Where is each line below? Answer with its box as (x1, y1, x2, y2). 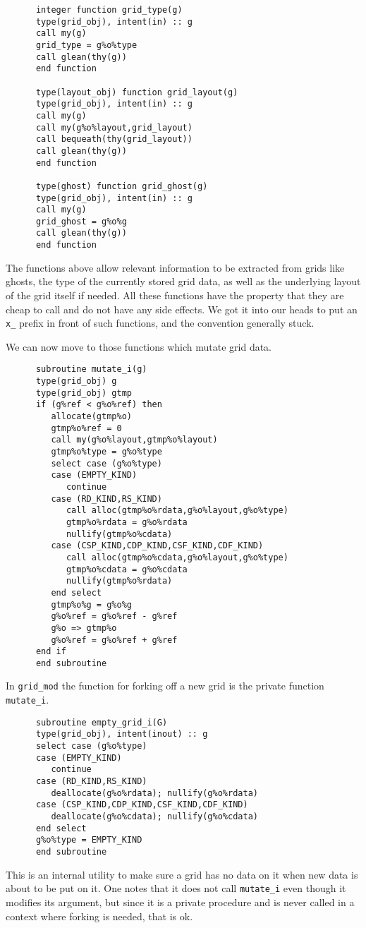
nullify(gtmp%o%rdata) (66, 576, 173, 586)
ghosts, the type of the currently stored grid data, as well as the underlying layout (6, 274, 361, 289)
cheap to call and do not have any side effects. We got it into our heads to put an (6, 301, 358, 316)
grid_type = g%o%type (35, 40, 138, 50)
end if (35, 646, 66, 657)
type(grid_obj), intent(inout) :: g (35, 729, 208, 740)
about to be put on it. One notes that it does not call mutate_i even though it (6, 881, 346, 896)
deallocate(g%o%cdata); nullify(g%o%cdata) (51, 812, 258, 822)
